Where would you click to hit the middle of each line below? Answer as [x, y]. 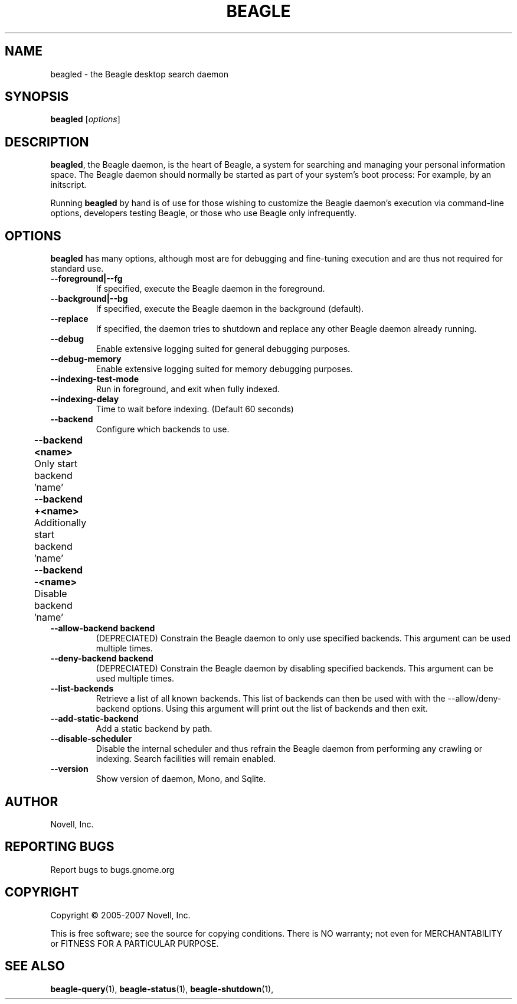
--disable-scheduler [91, 739]
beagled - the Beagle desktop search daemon [139, 74]
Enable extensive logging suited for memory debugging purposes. [224, 369]
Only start [56, 464]
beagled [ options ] [85, 119]
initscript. [68, 185]
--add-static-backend [94, 719]
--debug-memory [86, 359]
